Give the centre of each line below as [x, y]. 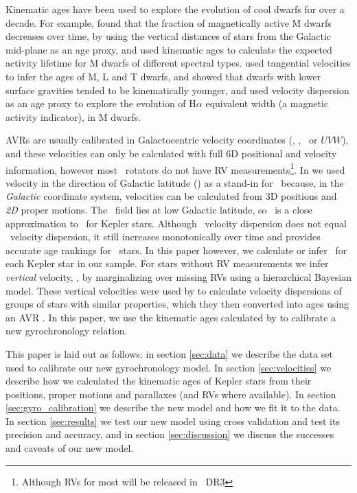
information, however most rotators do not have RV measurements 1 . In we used [175, 168]
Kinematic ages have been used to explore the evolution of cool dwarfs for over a [175, 9]
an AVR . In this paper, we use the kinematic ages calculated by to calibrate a [171, 317]
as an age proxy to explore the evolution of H [101, 103]
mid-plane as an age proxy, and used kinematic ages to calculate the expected [169, 49]
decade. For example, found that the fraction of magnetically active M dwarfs [169, 22]
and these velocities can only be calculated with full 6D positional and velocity [171, 153]
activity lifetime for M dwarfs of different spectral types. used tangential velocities [178, 63]
